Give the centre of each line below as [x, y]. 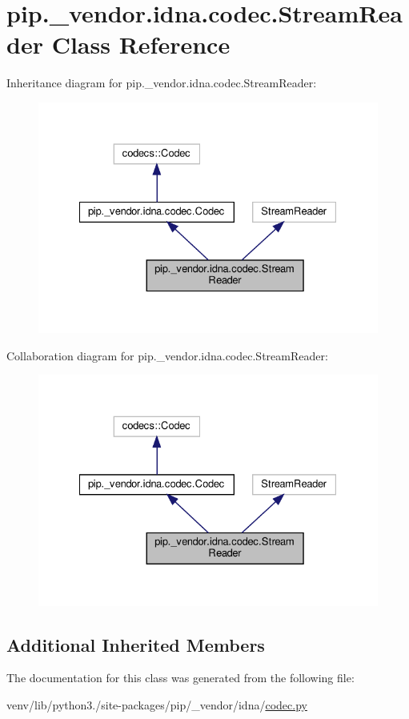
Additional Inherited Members [136, 644]
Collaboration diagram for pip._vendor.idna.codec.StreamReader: [167, 355]
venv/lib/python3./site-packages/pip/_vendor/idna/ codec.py [157, 704]
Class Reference [141, 44]
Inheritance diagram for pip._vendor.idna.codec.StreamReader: [162, 83]
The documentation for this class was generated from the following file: [180, 678]
